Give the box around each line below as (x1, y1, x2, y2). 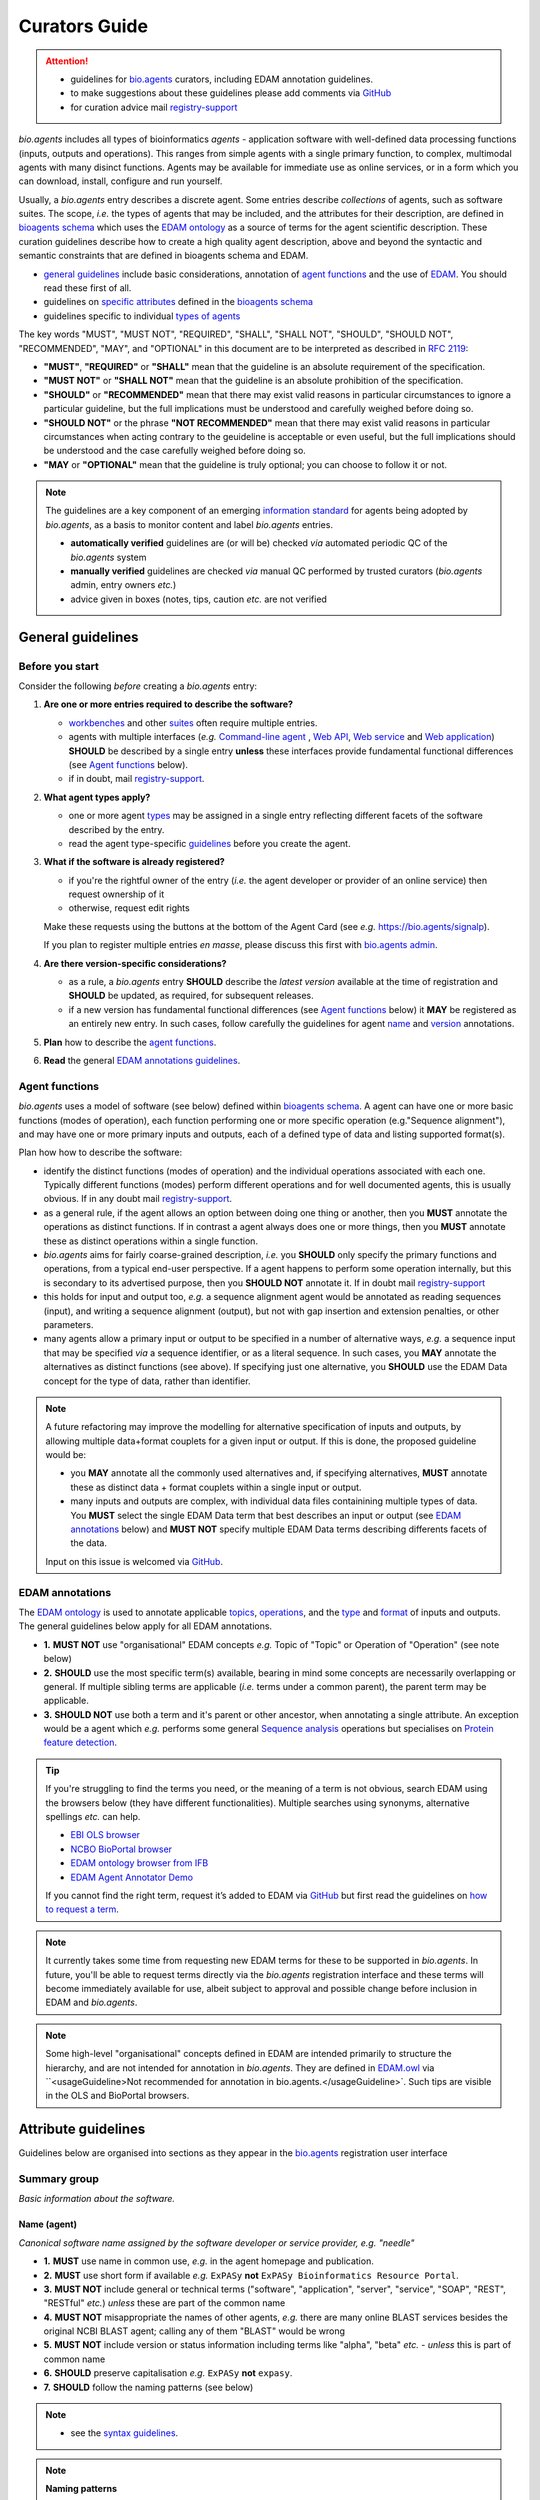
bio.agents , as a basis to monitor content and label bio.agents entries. (45, 518, 334, 530)
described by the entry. (68, 823, 165, 835)
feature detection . (43, 1736, 117, 1749)
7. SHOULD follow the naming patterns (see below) (43, 2381, 254, 2393)
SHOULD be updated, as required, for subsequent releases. (68, 990, 314, 1002)
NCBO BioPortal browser (70, 1843, 173, 1855)
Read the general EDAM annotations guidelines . (43, 1054, 241, 1066)
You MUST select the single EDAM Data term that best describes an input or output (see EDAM (70, 1509, 462, 1521)
